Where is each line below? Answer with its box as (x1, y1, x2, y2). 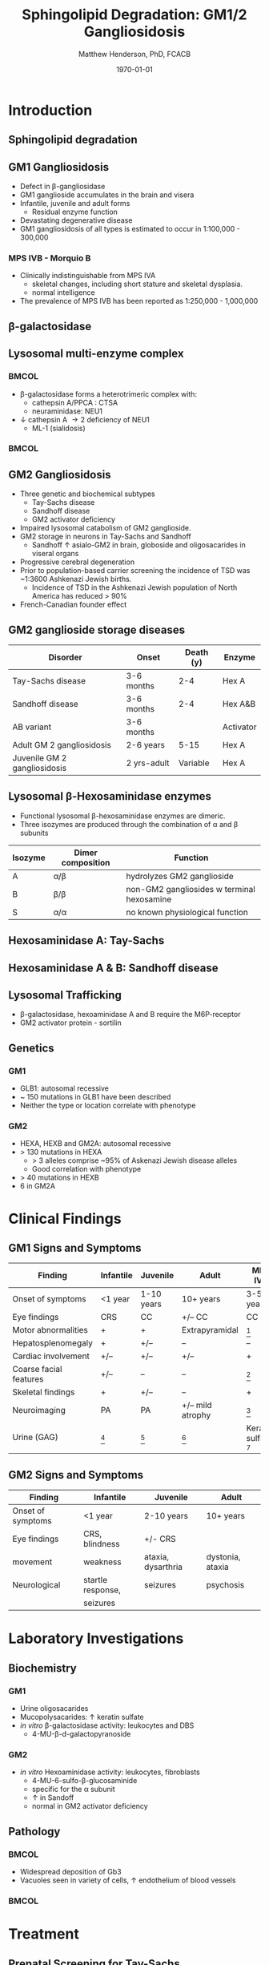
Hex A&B (223, 699, 256, 710)
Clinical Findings (8, 1209, 122, 1228)
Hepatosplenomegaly (12, 1338, 94, 1349)
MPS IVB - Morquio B (8, 252, 91, 264)
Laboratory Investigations (8, 1629, 184, 1648)
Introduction (8, 101, 93, 119)
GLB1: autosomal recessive (19, 1083, 110, 1093)
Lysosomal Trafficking (8, 988, 122, 1003)
